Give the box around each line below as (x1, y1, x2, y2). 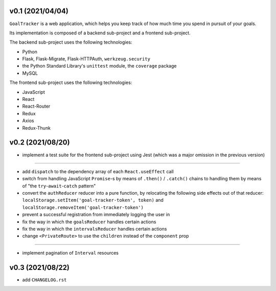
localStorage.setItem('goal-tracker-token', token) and (22, 197, 164, 203)
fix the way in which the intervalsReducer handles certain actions (22, 226, 167, 232)
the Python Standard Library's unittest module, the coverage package (22, 63, 177, 69)
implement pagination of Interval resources (22, 250, 119, 256)
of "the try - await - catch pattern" (22, 182, 96, 189)
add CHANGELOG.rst (22, 277, 67, 283)
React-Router (22, 103, 51, 110)
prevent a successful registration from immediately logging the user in (22, 212, 170, 218)
